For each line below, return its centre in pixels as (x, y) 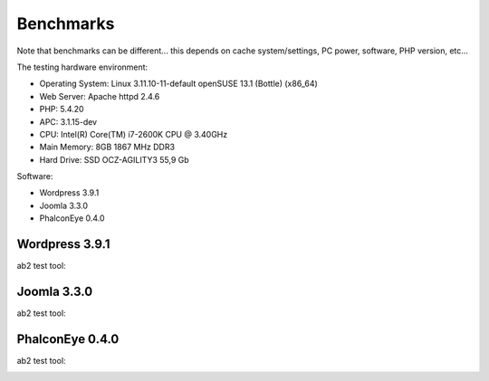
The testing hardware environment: (82, 67)
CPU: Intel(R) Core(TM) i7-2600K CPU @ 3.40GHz (134, 134)
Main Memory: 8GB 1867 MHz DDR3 (107, 147)
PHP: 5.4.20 (62, 110)
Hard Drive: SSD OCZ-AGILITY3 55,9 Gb (114, 159)
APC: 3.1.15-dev (68, 121)
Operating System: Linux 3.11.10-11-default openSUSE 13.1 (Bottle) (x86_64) (179, 84)
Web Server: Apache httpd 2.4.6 (100, 96)
